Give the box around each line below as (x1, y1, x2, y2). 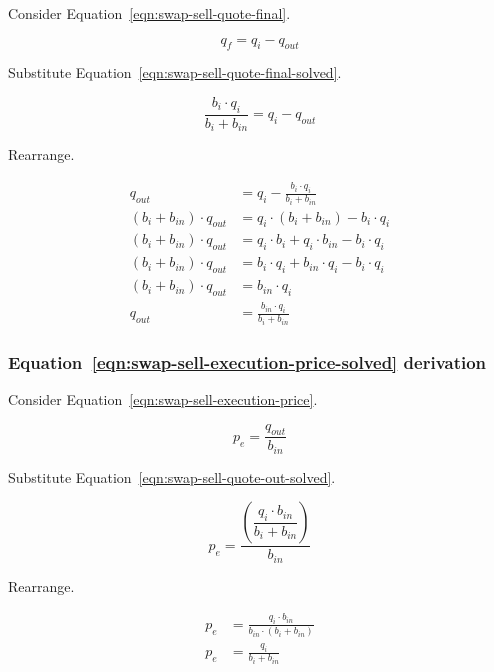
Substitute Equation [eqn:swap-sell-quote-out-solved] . (8, 466, 336, 487)
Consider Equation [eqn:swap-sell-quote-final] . (8, 3, 291, 23)
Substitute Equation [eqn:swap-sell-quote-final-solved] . (8, 62, 342, 83)
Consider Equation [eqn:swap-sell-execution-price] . (8, 388, 318, 409)
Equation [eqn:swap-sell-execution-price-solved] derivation (8, 349, 487, 374)
